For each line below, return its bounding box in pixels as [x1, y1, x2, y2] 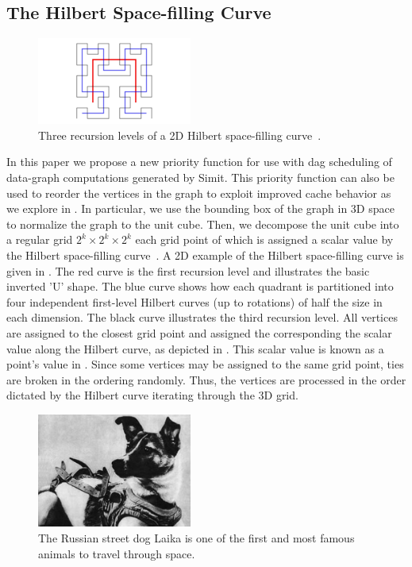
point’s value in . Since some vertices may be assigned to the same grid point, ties [6, 356, 404, 372]
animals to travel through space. [38, 545, 195, 561]
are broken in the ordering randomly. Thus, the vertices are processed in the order [6, 371, 406, 388]
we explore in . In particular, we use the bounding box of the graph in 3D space [6, 200, 395, 217]
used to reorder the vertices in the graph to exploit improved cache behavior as [6, 184, 391, 201]
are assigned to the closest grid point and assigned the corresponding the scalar [6, 324, 392, 341]
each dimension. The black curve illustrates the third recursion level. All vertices [6, 309, 398, 326]
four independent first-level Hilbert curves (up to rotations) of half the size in [6, 293, 383, 310]
